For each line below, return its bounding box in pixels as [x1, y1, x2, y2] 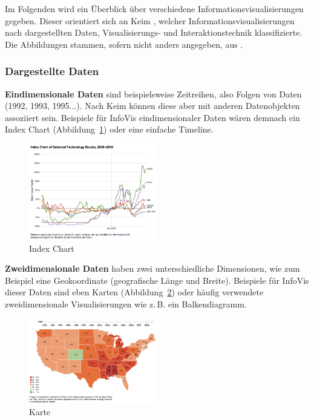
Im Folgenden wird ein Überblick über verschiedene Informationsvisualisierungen [5, 2, 304, 15]
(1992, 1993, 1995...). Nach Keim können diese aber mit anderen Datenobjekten [5, 99, 300, 112]
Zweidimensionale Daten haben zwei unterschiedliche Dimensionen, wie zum [5, 262, 300, 275]
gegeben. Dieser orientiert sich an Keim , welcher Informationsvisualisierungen [5, 14, 295, 27]
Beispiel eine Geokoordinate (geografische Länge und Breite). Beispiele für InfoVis [5, 274, 309, 286]
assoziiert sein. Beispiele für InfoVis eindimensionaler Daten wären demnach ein [5, 111, 300, 123]
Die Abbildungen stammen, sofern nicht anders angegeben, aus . [5, 38, 243, 50]
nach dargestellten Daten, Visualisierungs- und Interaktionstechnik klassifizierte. [5, 26, 303, 39]
